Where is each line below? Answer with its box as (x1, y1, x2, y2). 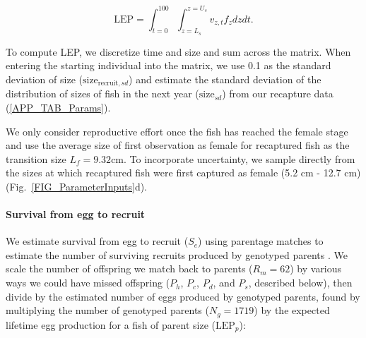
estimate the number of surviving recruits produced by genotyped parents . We (6, 247, 348, 262)
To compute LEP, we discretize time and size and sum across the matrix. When (6, 44, 351, 59)
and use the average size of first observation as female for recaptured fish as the (6, 138, 350, 152)
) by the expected (254, 303, 330, 318)
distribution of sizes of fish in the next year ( (6, 86, 199, 101)
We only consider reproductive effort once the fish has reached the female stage (6, 123, 348, 138)
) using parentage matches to (198, 234, 324, 248)
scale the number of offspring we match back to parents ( (6, 261, 253, 276)
